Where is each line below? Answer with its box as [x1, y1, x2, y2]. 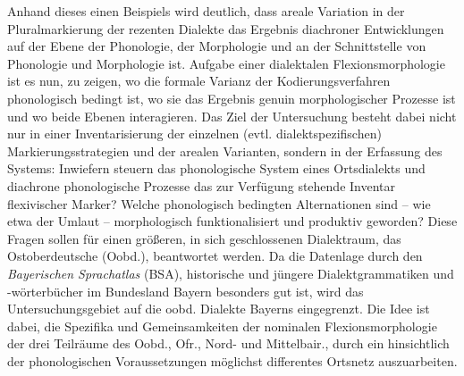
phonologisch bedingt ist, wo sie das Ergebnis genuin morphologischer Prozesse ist [7, 88, 456, 107]
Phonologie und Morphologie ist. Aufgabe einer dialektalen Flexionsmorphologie [7, 54, 445, 72]
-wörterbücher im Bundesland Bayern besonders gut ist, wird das [7, 281, 364, 300]
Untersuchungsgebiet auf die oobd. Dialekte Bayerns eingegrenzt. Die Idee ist [7, 299, 430, 318]
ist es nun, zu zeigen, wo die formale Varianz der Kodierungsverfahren [7, 71, 391, 90]
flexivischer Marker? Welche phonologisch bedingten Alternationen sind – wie [7, 194, 431, 213]
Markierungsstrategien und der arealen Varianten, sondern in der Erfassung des [7, 141, 443, 160]
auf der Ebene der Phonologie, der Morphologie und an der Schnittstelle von [7, 37, 426, 55]
